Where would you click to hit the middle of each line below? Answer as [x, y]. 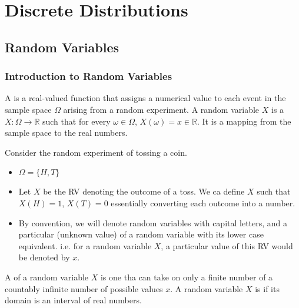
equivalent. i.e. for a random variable [85, 245]
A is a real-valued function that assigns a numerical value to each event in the [145, 98]
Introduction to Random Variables [89, 76]
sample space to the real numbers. [66, 133]
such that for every [76, 121]
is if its [267, 288]
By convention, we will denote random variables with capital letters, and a [153, 222]
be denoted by [44, 257]
